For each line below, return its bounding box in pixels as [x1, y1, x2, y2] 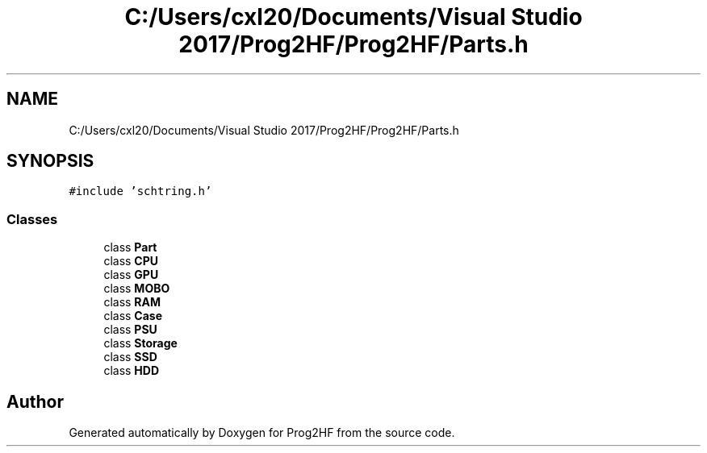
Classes [6, 210, 58, 227]
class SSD [103, 350, 157, 364]
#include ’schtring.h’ [69, 185, 212, 198]
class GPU [103, 268, 159, 282]
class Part [103, 240, 157, 255]
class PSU [103, 322, 157, 337]
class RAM [103, 295, 161, 310]
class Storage [103, 336, 178, 351]
